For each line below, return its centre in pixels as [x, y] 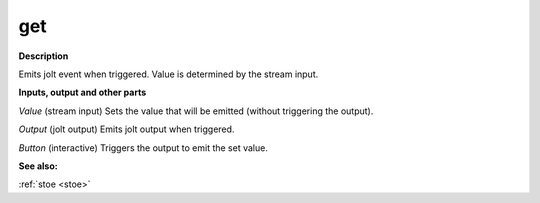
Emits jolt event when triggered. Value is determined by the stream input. [168, 74]
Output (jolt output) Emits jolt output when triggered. [126, 129]
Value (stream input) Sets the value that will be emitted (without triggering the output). [196, 111]
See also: [38, 166]
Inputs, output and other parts [82, 92]
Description [43, 56]
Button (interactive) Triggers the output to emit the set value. [143, 147]
